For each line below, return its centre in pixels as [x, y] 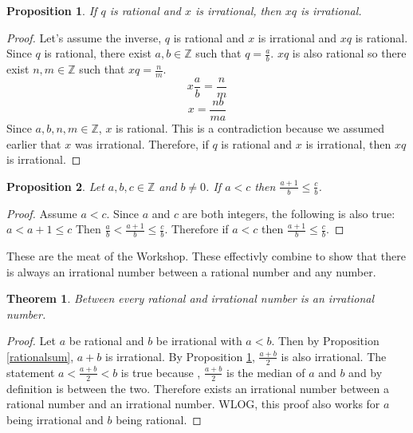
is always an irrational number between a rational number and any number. [191, 271]
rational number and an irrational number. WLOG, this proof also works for [193, 404]
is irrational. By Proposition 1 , [180, 356]
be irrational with [199, 341]
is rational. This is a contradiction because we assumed [250, 127]
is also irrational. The [334, 356]
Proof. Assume [42, 213]
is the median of [265, 372]
